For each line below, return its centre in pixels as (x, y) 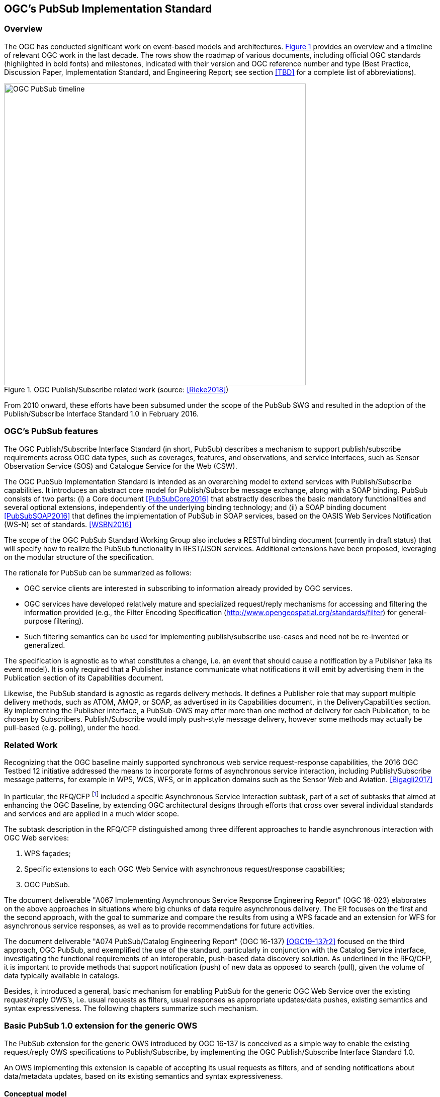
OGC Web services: (36, 837)
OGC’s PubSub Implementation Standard (108, 9)
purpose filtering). (54, 621)
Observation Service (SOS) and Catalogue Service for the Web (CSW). (121, 466)
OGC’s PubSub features (51, 431)
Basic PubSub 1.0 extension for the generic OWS (101, 1026)
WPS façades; (48, 853)
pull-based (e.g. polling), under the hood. (72, 727)
